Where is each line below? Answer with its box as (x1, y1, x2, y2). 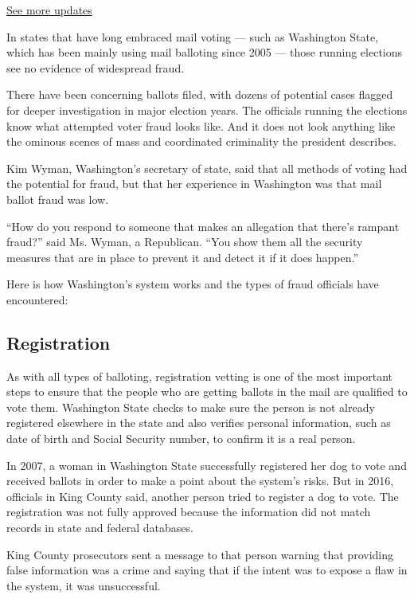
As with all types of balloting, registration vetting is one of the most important (6, 367, 393, 384)
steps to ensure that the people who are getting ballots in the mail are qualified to (6, 383, 408, 400)
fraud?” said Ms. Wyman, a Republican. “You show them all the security (6, 233, 363, 250)
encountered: (6, 291, 68, 307)
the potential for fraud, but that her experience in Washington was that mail (6, 175, 382, 192)
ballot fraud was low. (6, 190, 109, 207)
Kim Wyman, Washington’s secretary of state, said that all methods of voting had (6, 159, 408, 176)
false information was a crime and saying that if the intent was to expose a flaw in (6, 562, 408, 578)
